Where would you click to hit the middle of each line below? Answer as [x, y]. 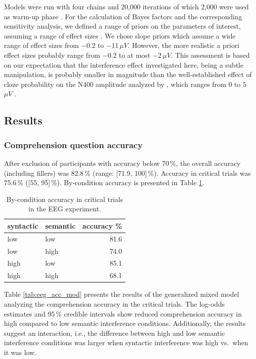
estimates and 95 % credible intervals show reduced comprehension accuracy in [123, 313]
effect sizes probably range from [52, 55]
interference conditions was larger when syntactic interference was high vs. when [126, 342]
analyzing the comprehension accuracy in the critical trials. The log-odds [114, 303]
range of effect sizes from [42, 45]
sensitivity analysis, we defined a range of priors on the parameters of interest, [123, 26]
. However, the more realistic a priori [184, 45]
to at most [135, 55]
